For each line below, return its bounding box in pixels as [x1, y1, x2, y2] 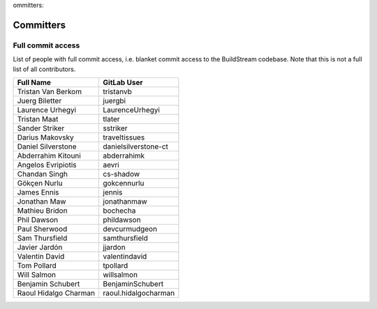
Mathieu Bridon [17, 206, 68, 216]
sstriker [103, 123, 128, 133]
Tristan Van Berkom [17, 86, 82, 96]
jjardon [103, 242, 126, 252]
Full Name [17, 77, 52, 87]
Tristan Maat [17, 114, 59, 123]
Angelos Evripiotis [17, 160, 77, 169]
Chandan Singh [17, 169, 68, 179]
